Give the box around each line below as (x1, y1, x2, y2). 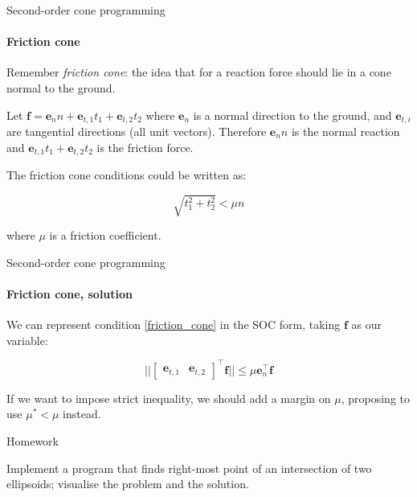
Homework (6, 433, 59, 450)
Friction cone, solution (6, 285, 133, 302)
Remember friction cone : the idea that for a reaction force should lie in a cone (6, 64, 391, 80)
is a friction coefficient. (49, 227, 161, 244)
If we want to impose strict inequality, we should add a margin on (6, 389, 331, 406)
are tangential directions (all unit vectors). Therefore (6, 123, 267, 140)
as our (351, 316, 382, 333)
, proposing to (341, 389, 411, 406)
